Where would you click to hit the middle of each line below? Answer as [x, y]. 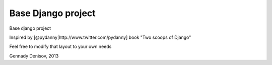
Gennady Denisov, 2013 [34, 56]
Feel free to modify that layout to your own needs [60, 47]
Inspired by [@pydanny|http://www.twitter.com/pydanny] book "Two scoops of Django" [100, 37]
